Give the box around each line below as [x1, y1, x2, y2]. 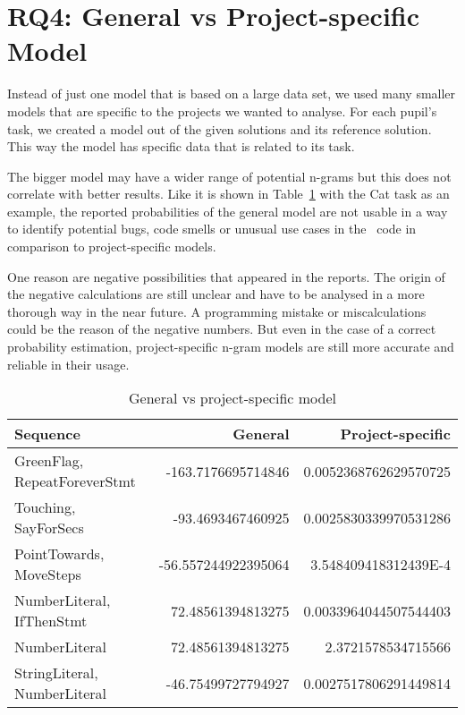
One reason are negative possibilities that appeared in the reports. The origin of [7, 267, 445, 285]
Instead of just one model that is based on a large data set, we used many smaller [7, 84, 456, 103]
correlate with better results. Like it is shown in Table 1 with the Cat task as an [7, 184, 450, 203]
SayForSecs [14, 517, 84, 539]
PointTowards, [14, 543, 105, 565]
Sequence [14, 423, 80, 445]
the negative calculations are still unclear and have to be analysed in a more [7, 285, 425, 303]
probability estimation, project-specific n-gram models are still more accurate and [7, 337, 454, 356]
